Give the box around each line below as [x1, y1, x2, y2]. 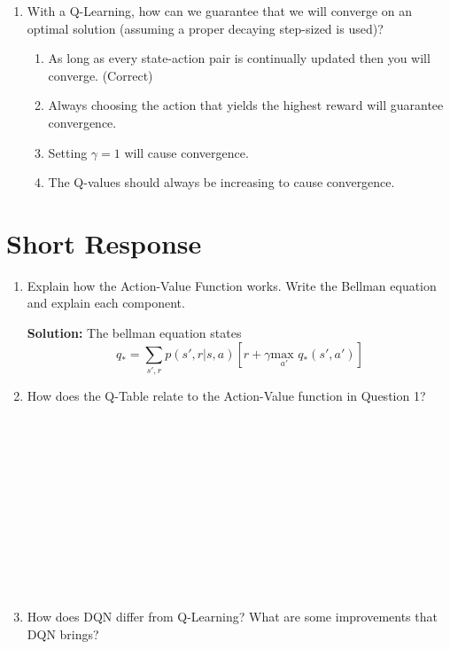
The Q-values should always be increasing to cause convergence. [48, 173, 395, 192]
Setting [48, 143, 88, 161]
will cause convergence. [124, 143, 249, 161]
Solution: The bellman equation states [27, 324, 242, 342]
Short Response [6, 224, 202, 261]
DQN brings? [27, 624, 99, 643]
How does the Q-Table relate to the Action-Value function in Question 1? [27, 386, 426, 404]
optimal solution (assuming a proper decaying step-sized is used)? [27, 19, 384, 37]
